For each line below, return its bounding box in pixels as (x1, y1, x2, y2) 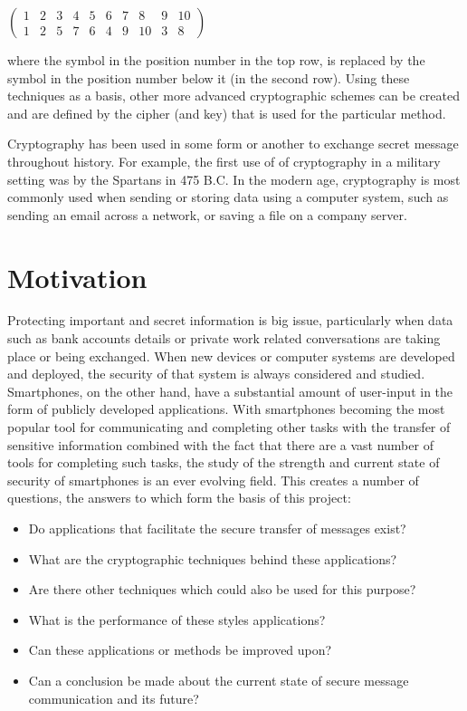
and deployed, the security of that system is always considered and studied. (7, 364, 425, 383)
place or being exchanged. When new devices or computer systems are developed (7, 346, 455, 365)
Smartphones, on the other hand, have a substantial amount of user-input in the (7, 381, 453, 400)
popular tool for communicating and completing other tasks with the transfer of (7, 418, 451, 437)
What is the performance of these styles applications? (28, 610, 326, 629)
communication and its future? (28, 688, 199, 707)
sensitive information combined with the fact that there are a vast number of (7, 435, 434, 454)
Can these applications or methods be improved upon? (28, 640, 332, 659)
